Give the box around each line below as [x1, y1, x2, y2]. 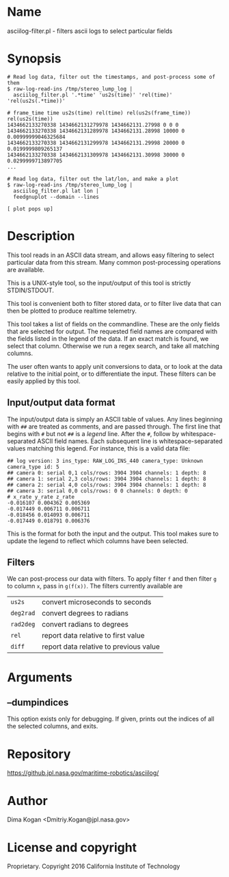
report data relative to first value [42, 631, 145, 640]
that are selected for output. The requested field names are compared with [7, 327, 217, 335]
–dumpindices [7, 697, 69, 708]
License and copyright [7, 839, 137, 855]
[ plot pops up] [7, 205, 53, 213]
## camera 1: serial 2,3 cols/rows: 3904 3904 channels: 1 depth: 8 [7, 475, 206, 482]
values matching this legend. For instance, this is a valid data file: [7, 444, 190, 453]
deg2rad [10, 610, 36, 617]
